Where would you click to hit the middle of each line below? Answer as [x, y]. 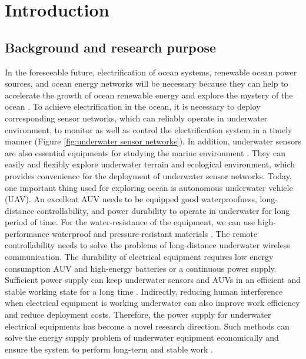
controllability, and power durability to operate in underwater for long [163, 210]
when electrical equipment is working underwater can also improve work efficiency [152, 303]
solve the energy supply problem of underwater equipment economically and [142, 337]
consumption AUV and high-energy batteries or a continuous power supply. [141, 268]
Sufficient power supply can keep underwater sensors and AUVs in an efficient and [153, 280]
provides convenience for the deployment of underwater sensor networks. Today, [148, 175]
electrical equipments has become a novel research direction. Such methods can [147, 326]
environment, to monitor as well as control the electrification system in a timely [149, 129]
